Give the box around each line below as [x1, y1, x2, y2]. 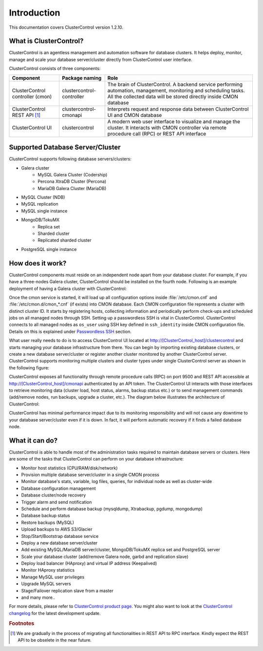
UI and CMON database [107, 112, 162, 118]
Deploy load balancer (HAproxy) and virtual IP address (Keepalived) [21, 560, 157, 566]
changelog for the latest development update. [9, 610, 101, 616]
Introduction [9, 7, 60, 18]
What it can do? [9, 436, 58, 444]
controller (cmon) [12, 93, 52, 100]
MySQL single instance [21, 208, 68, 214]
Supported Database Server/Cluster [9, 143, 121, 152]
